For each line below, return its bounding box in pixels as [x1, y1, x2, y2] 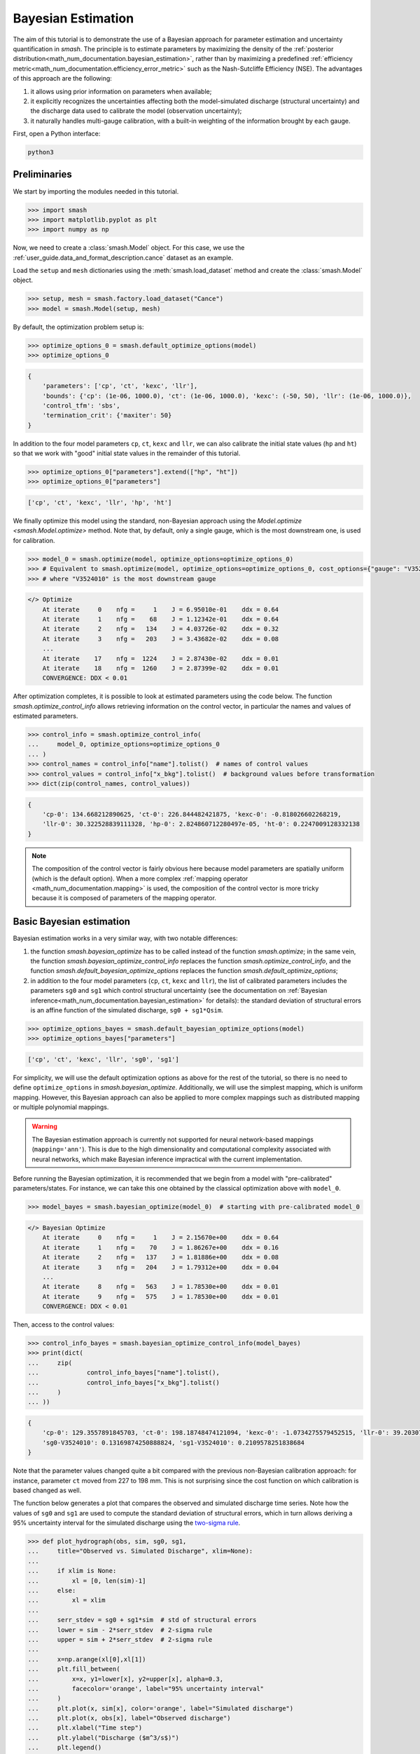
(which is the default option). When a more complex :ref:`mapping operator [31, 874, 248, 883]
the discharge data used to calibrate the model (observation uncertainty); [30, 107, 242, 115]
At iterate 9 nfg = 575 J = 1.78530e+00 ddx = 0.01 [42, 1292, 279, 1301]
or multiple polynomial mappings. [13, 1103, 109, 1111]
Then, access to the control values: [13, 1320, 115, 1329]
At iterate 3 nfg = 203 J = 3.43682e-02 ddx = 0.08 [42, 635, 279, 643]
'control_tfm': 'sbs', [42, 401, 120, 410]
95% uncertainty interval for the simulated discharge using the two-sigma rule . [13, 1519, 241, 1527]
